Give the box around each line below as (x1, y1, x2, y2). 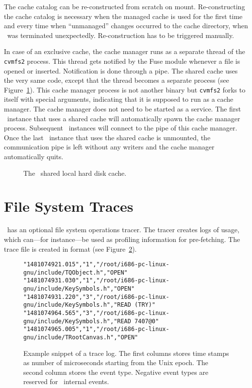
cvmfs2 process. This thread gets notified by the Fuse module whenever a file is (4, 55, 240, 66)
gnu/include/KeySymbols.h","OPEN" (23, 285, 135, 293)
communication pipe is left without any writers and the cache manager (4, 142, 215, 152)
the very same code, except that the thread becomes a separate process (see (4, 75, 229, 85)
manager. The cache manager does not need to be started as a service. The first (4, 104, 241, 114)
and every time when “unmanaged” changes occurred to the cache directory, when (4, 20, 248, 31)
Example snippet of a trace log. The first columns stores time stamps (23, 348, 229, 358)
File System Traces (4, 196, 134, 216)
